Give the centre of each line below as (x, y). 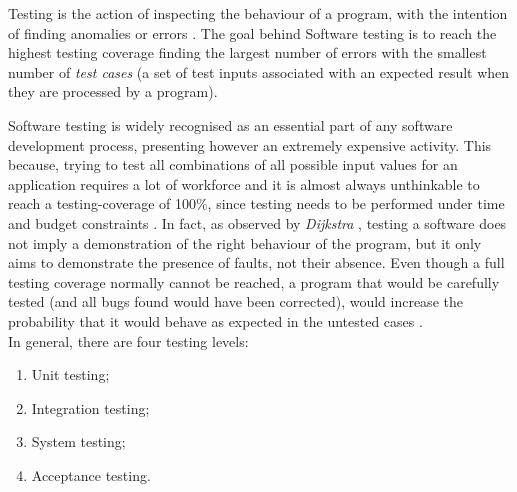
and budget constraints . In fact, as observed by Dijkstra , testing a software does (257, 222)
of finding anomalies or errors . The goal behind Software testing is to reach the (252, 32)
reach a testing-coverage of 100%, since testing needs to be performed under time (256, 203)
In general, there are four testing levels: (128, 340)
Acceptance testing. (91, 474)
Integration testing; (90, 407)
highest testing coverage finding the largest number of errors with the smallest (247, 52)
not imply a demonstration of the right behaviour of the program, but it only (245, 242)
